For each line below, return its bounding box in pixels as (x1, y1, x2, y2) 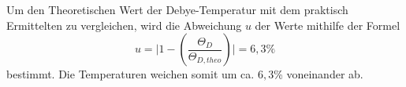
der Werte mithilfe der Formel (255, 16, 400, 33)
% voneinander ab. (274, 66, 363, 82)
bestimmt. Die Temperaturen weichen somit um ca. (6, 66, 255, 82)
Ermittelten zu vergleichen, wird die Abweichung (6, 16, 242, 33)
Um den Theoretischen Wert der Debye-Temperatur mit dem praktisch (6, 2, 348, 17)
